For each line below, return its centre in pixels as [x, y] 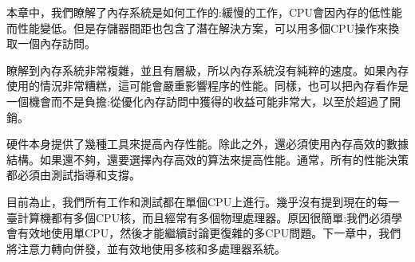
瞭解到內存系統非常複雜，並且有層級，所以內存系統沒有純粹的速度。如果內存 [207, 70]
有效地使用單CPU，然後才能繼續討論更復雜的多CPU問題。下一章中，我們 [209, 233]
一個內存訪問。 [56, 43]
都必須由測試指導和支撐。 [73, 175]
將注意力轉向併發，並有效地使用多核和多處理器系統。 [146, 248]
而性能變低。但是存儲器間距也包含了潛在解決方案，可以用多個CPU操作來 [198, 27]
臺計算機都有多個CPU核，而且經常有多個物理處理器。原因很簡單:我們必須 [199, 217]
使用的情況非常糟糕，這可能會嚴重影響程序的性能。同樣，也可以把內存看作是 [207, 86]
